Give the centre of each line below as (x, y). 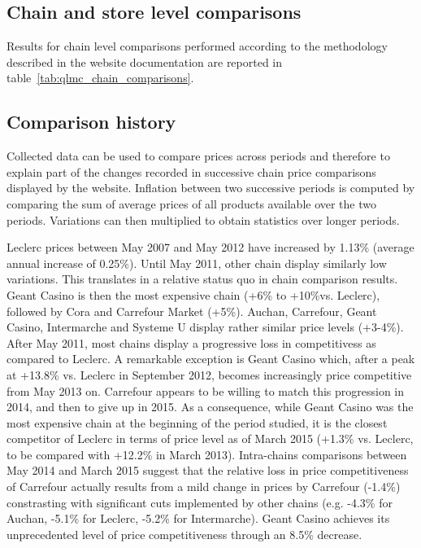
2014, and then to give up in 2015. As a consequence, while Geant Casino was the (210, 407)
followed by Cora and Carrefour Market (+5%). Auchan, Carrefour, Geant (192, 311)
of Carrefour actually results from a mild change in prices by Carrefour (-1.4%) (204, 487)
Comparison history (91, 122)
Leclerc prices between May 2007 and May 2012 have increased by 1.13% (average (210, 247)
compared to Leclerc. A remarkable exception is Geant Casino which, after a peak (211, 359)
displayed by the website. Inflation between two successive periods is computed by (211, 188)
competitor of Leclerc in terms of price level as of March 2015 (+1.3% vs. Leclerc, (210, 438)
